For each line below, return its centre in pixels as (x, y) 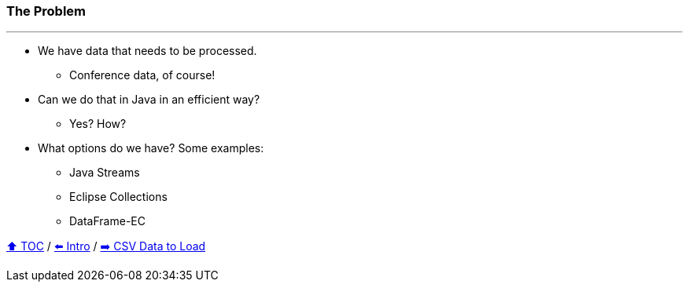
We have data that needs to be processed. (147, 51)
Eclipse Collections (118, 197)
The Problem (46, 11)
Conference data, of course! (142, 75)
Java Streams (105, 173)
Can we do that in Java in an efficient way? (149, 100)
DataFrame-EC (107, 221)
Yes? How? (98, 124)
